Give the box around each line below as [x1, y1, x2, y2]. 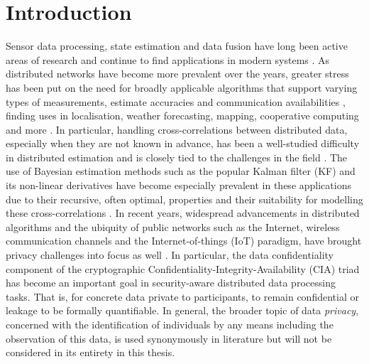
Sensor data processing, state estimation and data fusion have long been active [6, 38, 348, 53]
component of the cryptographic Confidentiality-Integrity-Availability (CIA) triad [6, 261, 360, 276]
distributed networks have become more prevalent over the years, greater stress [6, 66, 349, 81]
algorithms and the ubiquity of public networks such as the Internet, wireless [6, 219, 340, 234]
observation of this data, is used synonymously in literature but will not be [6, 331, 332, 346]
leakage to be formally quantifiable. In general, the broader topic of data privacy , [6, 303, 359, 318]
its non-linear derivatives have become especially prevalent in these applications [6, 178, 351, 193]
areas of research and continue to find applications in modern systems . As [6, 52, 330, 67]
